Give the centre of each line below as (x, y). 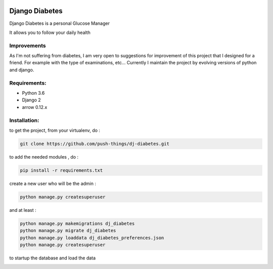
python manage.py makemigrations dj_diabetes (77, 223)
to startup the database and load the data (53, 258)
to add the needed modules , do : (44, 157)
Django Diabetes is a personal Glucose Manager (59, 23)
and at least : (23, 210)
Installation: (24, 120)
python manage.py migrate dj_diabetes (68, 231)
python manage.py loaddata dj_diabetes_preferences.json (92, 238)
